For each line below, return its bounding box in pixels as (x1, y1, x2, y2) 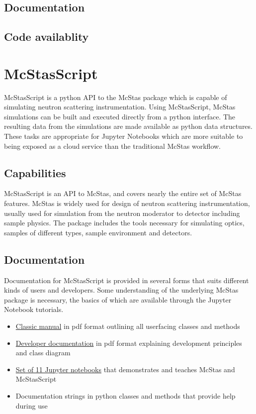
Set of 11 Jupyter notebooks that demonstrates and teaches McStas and (15, 364, 235, 374)
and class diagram (15, 347, 71, 358)
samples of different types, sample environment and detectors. (4, 227, 192, 237)
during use (15, 400, 48, 411)
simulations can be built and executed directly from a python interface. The (4, 111, 236, 121)
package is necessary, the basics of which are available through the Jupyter (4, 294, 232, 305)
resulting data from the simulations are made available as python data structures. (4, 121, 253, 131)
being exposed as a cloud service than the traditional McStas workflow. (4, 140, 221, 151)
